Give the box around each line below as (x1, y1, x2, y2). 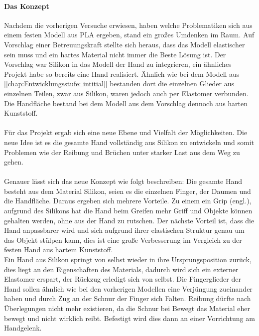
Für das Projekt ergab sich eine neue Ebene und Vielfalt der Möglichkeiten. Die (4, 127, 248, 138)
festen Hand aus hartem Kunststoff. (4, 244, 113, 255)
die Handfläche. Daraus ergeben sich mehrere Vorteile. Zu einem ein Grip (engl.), (4, 195, 252, 206)
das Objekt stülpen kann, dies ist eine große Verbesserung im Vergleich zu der (4, 234, 242, 245)
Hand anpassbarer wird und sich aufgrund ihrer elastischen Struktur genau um (4, 225, 245, 235)
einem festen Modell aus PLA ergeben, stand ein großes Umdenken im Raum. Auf (4, 29, 255, 40)
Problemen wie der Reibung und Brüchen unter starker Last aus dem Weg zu (4, 147, 240, 157)
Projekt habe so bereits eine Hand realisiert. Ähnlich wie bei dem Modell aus (4, 68, 240, 79)
